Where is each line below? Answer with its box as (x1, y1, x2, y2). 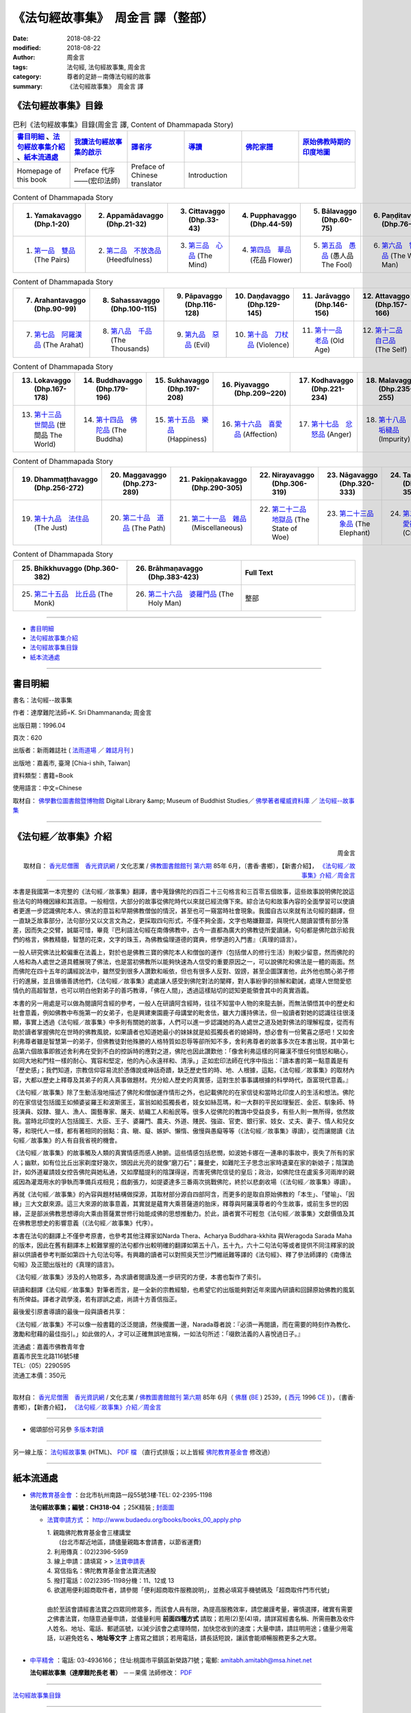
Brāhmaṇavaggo (148, 563, 203, 573)
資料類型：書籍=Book (12, 772, 73, 780)
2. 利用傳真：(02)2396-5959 (47, 1547, 129, 1555)
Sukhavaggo (167, 375, 210, 385)
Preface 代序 (74, 165, 116, 175)
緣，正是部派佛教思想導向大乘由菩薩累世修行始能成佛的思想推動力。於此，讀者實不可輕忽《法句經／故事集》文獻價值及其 (12, 1209, 355, 1218)
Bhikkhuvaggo (34, 563, 82, 573)
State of (271, 524, 298, 534)
